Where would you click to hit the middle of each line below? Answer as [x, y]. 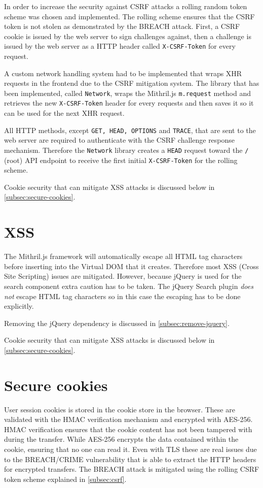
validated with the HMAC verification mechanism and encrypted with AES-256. [128, 419]
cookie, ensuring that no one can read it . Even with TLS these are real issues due [130, 449]
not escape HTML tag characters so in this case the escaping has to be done [122, 296]
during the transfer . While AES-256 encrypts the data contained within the [121, 439]
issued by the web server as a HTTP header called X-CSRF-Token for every [120, 46]
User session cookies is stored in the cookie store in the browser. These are [120, 409]
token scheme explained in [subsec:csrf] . [65, 479]
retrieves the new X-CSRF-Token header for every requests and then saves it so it [129, 103]
